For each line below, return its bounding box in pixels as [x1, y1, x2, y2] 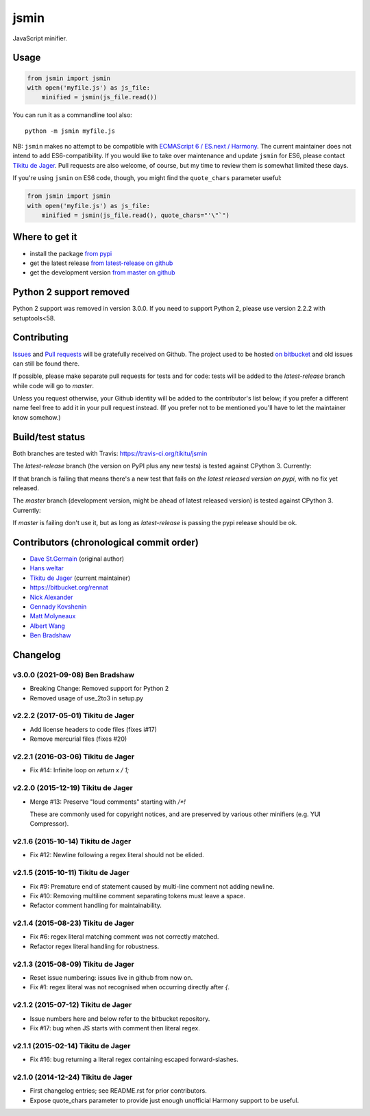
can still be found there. [12, 359, 80, 368]
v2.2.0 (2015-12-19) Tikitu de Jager [12, 783, 133, 793]
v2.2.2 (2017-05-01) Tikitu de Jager [12, 711, 135, 720]
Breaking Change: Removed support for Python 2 [29, 685, 169, 693]
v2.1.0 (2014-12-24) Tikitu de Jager [12, 1072, 133, 1082]
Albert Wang [29, 622, 65, 630]
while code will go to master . [12, 381, 95, 390]
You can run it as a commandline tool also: [12, 111, 133, 119]
